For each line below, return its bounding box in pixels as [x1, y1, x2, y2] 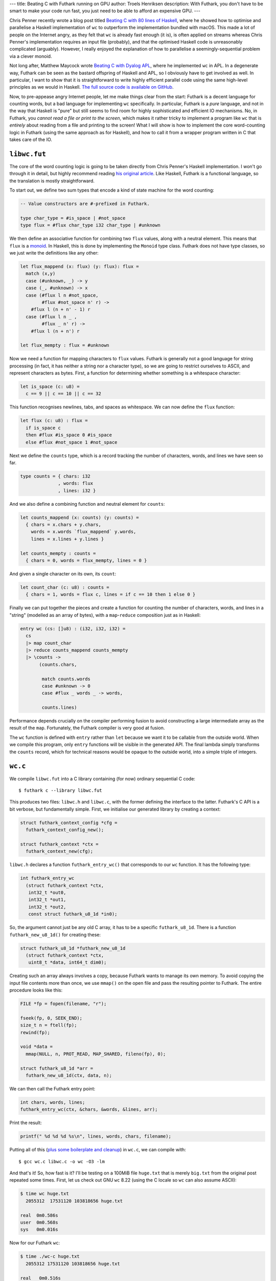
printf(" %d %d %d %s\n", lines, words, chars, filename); [20, 1133, 171, 1140]
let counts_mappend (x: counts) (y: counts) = [20, 514, 139, 520]
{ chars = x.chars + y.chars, [26, 522, 102, 528]
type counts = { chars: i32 [20, 473, 90, 479]
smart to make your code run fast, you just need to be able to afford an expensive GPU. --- [9, 8, 200, 14]
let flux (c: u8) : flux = [20, 418, 88, 424]
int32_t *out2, [28, 904, 66, 910]
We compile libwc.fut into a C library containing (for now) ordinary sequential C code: [9, 775, 195, 781]
